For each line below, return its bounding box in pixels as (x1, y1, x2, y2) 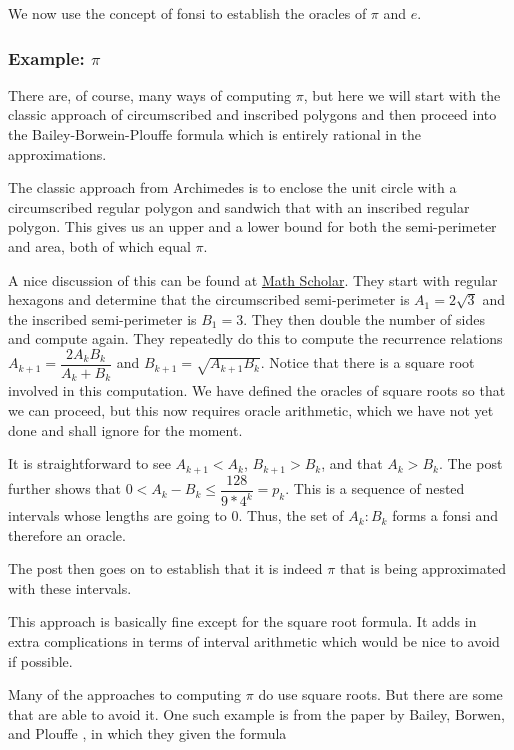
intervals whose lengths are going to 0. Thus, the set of (8, 505, 344, 526)
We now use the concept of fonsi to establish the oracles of (8, 3, 367, 23)
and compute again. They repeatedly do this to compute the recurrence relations (8, 328, 503, 349)
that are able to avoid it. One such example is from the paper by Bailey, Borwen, (8, 703, 505, 724)
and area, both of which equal (8, 235, 191, 256)
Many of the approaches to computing (8, 684, 242, 705)
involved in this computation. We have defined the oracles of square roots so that (8, 380, 506, 401)
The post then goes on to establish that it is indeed (8, 558, 323, 579)
